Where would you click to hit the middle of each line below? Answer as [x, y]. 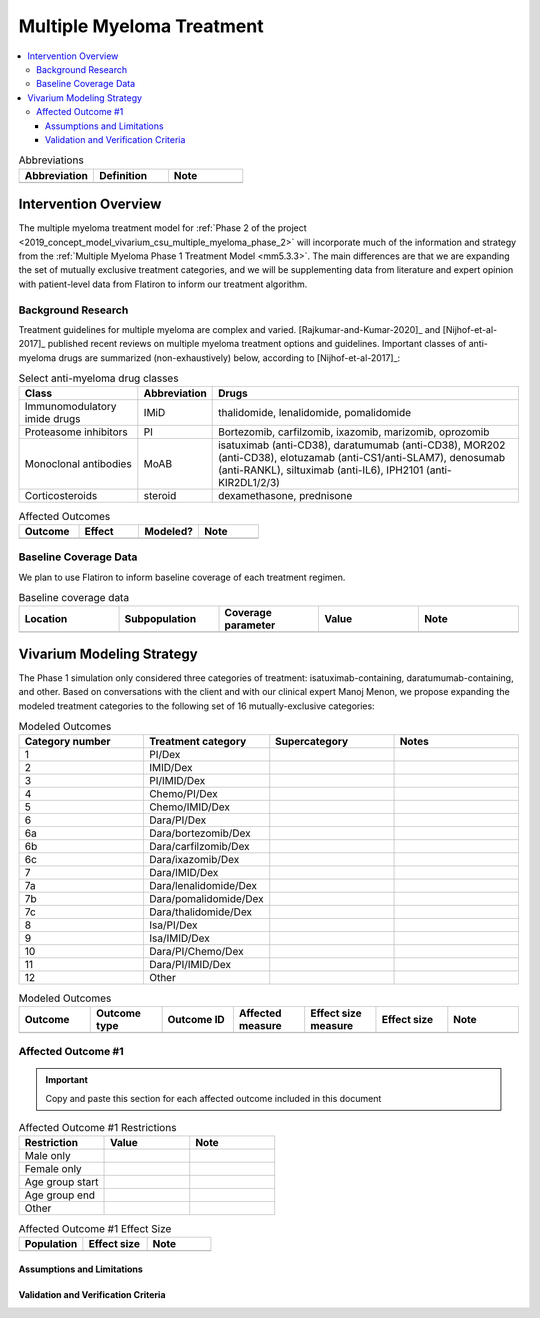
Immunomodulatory [70, 407]
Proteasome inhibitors [76, 432]
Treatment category [197, 742]
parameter [250, 625]
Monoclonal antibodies [78, 464]
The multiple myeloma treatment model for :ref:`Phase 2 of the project [162, 228]
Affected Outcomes [64, 516]
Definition [123, 175]
